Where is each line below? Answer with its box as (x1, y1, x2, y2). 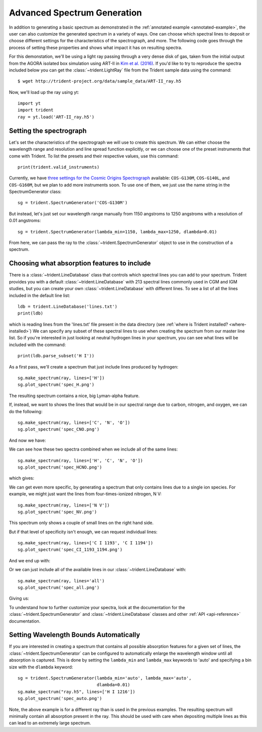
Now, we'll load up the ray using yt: (9, 89, 80, 95)
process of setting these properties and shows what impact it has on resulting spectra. (9, 44, 182, 51)
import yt (17, 101, 41, 106)
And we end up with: (9, 558, 50, 563)
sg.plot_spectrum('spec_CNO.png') (17, 427, 99, 432)
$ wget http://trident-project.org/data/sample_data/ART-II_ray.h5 (17, 78, 181, 84)
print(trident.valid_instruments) (17, 164, 99, 170)
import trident (17, 107, 54, 113)
